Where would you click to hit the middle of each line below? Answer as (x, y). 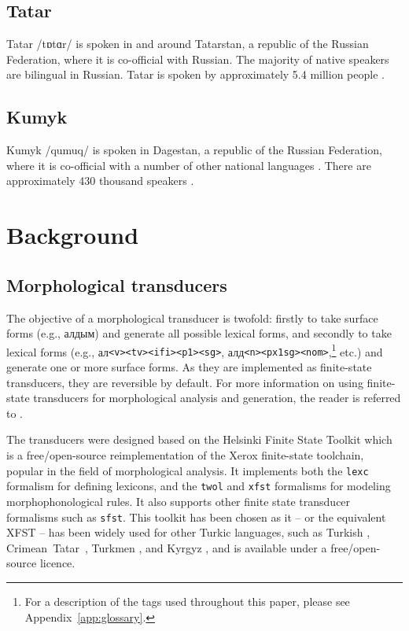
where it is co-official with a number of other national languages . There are (189, 165)
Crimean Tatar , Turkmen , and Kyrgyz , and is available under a (167, 547)
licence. (57, 563)
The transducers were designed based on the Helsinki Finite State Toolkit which (199, 439)
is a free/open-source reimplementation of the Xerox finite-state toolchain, (185, 455)
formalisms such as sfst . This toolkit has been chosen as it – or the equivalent (196, 517)
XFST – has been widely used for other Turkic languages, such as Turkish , (188, 532)
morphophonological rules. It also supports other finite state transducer (179, 501)
